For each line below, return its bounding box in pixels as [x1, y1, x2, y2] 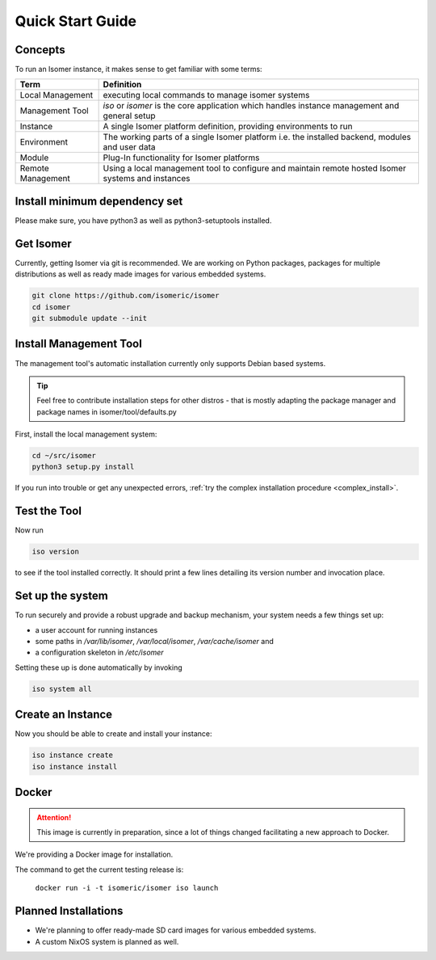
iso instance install [31, 762, 118, 771]
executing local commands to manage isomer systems [103, 90, 310, 101]
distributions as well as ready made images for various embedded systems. [15, 269, 266, 279]
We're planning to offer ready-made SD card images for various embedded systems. [35, 925, 317, 935]
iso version [31, 547, 80, 557]
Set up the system [15, 589, 108, 603]
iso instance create [31, 751, 113, 760]
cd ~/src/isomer [31, 451, 97, 461]
